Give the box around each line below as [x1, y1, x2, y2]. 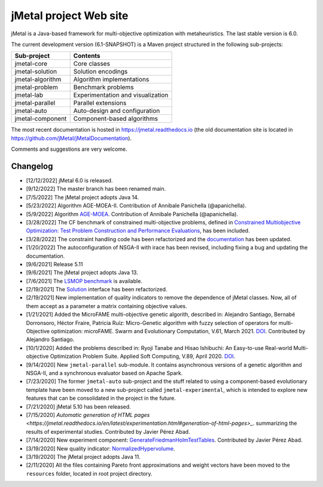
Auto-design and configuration [73, 106, 160, 115]
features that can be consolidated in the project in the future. [26, 395, 176, 402]
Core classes [73, 60, 111, 68]
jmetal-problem [14, 83, 58, 92]
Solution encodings [73, 68, 128, 76]
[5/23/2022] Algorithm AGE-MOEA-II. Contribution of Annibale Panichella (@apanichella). [26, 202, 246, 209]
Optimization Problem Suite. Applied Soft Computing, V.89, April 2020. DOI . [50, 353, 236, 360]
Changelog [11, 161, 53, 171]
